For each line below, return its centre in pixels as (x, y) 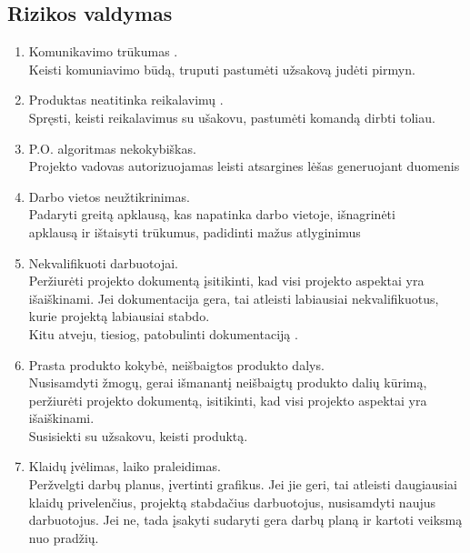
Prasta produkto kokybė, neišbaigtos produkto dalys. (176, 364)
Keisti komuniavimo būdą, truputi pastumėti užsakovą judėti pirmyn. (222, 69)
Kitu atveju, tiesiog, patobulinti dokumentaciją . (163, 333)
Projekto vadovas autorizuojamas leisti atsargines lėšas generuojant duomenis (244, 166)
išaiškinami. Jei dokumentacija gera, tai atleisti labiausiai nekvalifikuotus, (234, 298)
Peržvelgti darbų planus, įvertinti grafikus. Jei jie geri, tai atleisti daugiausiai (243, 484)
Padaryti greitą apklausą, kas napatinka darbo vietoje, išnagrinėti (212, 214)
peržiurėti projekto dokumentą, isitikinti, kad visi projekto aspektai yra (228, 400)
